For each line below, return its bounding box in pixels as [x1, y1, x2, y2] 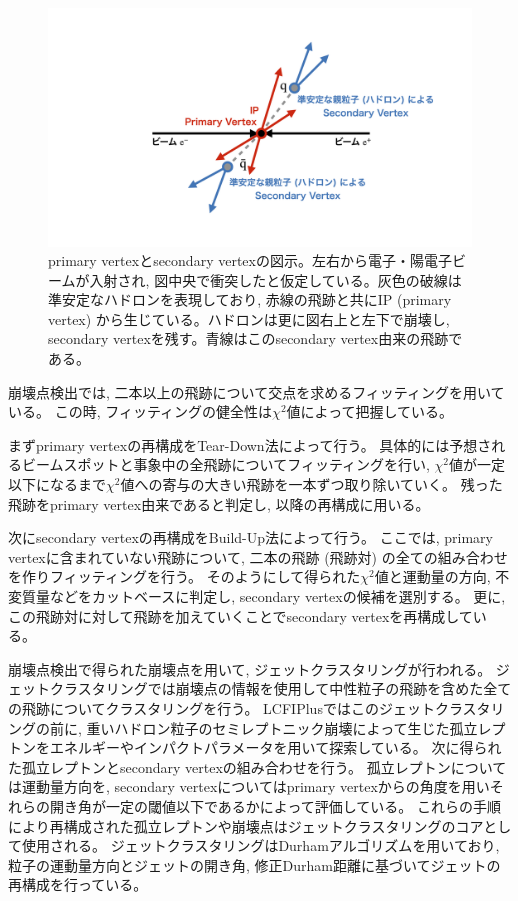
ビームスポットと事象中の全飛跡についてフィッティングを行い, [21, 454, 430, 475]
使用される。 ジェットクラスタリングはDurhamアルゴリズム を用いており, [21, 835, 500, 856]
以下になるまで [8, 474, 106, 495]
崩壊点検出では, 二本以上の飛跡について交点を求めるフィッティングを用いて [8, 381, 505, 402]
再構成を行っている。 [8, 874, 148, 895]
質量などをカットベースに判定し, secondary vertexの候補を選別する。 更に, [21, 586, 506, 606]
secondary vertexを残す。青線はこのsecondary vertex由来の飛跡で [48, 328, 463, 349]
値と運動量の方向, [374, 566, 491, 587]
